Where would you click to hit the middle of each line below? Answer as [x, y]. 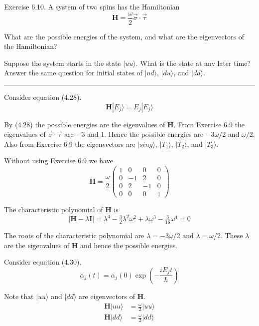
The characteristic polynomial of [54, 209]
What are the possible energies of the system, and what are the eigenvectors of [124, 36]
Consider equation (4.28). [43, 97]
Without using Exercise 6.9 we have [59, 161]
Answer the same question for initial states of [73, 73]
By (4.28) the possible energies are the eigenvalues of [85, 124]
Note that [19, 296]
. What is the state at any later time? [193, 63]
